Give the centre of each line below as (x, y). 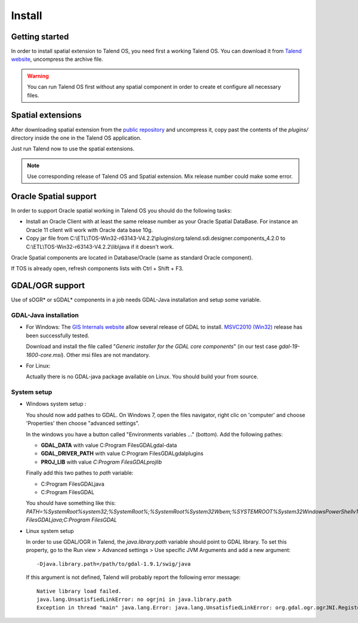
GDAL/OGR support (48, 286)
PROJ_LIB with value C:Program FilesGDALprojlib (101, 462)
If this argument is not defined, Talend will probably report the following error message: (133, 577)
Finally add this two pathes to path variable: (80, 473)
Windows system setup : (56, 404)
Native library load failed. (79, 591)
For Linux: (38, 366)
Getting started (40, 37)
